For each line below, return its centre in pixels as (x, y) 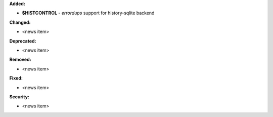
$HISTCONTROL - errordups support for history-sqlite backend (88, 13)
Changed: (20, 22)
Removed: (20, 60)
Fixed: (16, 78)
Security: (19, 97)
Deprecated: (23, 41)
